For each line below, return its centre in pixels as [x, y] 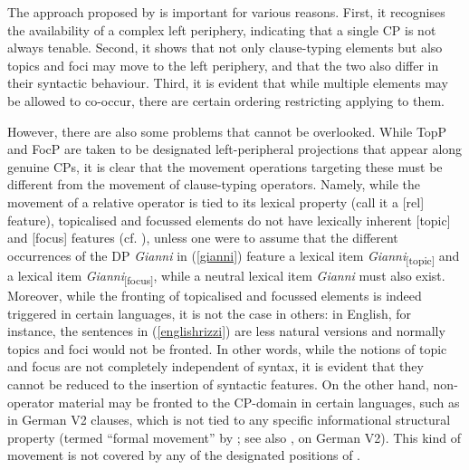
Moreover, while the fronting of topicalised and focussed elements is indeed [215, 295]
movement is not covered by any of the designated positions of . [184, 455]
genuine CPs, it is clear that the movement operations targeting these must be [225, 166]
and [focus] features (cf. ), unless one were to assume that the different [203, 238]
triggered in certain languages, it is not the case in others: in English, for [210, 313]
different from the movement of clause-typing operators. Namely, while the [214, 184]
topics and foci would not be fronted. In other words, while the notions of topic [227, 348]
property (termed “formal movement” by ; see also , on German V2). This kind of [234, 437]
